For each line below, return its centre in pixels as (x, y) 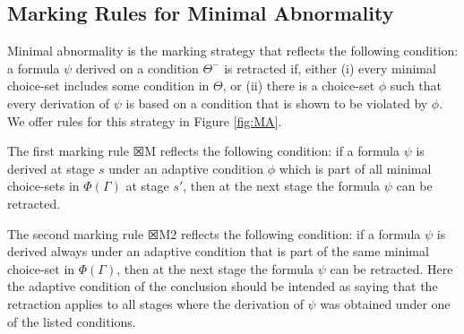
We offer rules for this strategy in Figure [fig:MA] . (145, 120)
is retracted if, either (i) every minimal (330, 68)
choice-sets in (43, 186)
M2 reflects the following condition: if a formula (290, 233)
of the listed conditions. (72, 321)
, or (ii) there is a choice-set (299, 86)
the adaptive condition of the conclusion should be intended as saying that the (223, 286)
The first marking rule (68, 151)
